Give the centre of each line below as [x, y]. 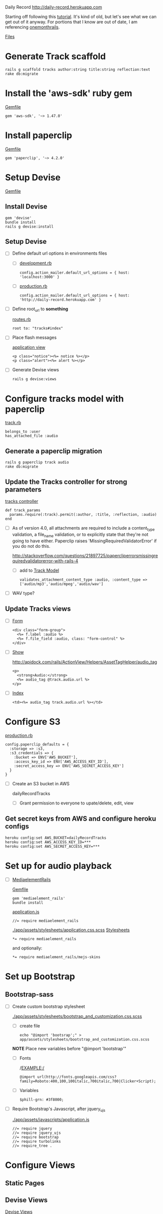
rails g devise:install [29, 226]
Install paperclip [39, 135]
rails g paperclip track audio [37, 462]
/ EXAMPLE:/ [32, 1068]
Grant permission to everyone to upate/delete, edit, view [77, 803]
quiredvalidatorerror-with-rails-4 [45, 561]
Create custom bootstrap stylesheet [49, 1006]
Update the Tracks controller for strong [66, 482]
